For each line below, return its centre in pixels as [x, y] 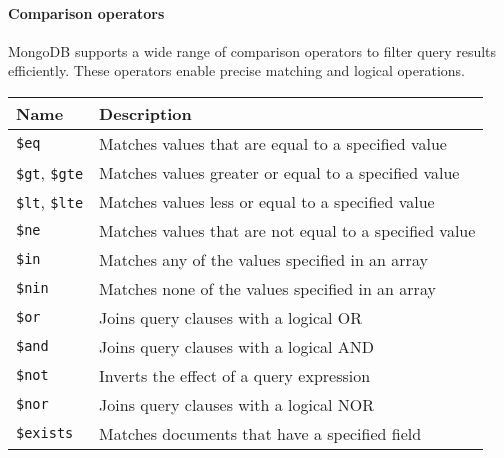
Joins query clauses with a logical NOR [237, 404]
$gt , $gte [50, 172]
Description [145, 113]
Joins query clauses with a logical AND [237, 346]
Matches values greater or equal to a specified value [279, 172]
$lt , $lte [50, 201]
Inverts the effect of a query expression [235, 375]
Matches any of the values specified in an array [263, 259]
